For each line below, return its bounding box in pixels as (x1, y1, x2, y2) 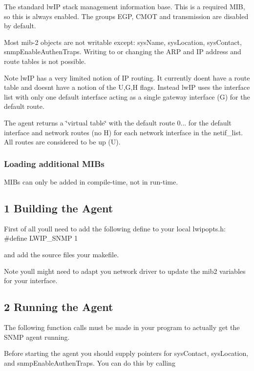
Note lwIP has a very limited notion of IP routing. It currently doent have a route (4, 72, 250, 82)
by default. (4, 21, 36, 31)
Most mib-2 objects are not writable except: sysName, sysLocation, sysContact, (4, 37, 242, 47)
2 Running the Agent (4, 299, 113, 314)
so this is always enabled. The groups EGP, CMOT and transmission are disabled (4, 11, 249, 21)
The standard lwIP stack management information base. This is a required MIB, (4, 1, 245, 11)
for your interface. (4, 275, 58, 286)
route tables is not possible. (4, 56, 86, 66)
